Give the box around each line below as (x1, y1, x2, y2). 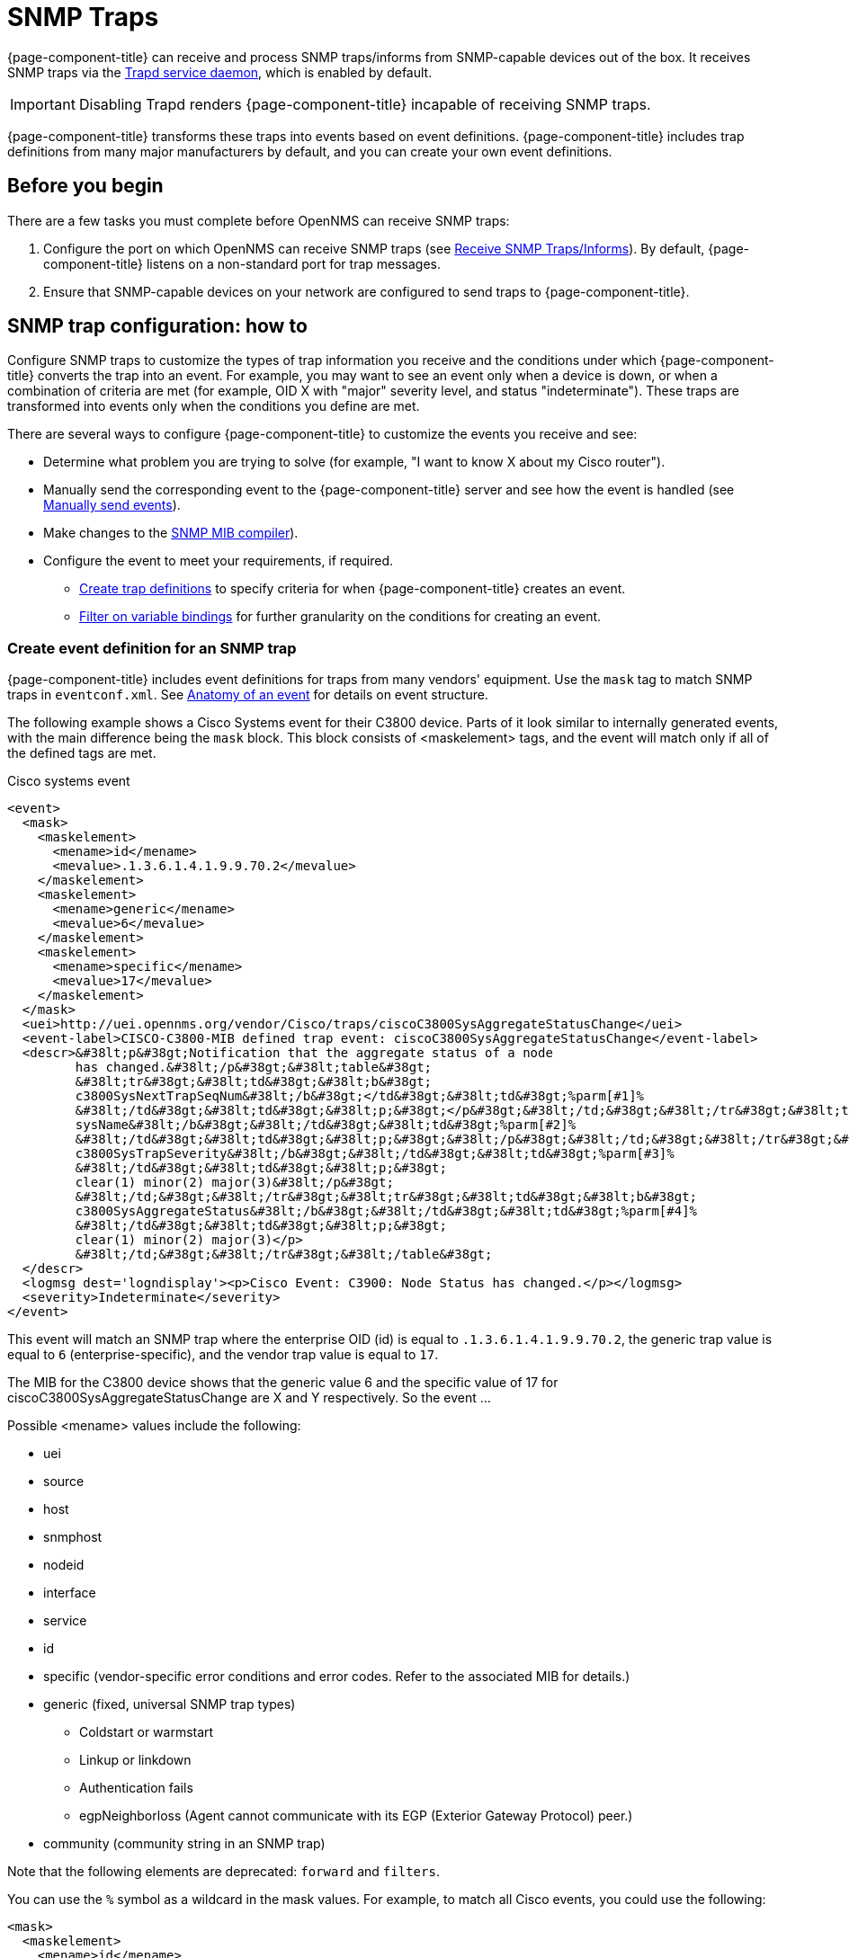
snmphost (43, 1529, 103, 1545)
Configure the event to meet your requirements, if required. (43, 553, 394, 569)
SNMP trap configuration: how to (7, 315, 308, 338)
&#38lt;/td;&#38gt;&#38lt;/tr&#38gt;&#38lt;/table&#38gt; (75, 1247, 493, 1262)
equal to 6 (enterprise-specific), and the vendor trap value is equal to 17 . (7, 1347, 439, 1363)
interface (43, 1585, 96, 1601)
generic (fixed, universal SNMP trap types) (43, 1696, 296, 1713)
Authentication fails (79, 1780, 193, 1796)
